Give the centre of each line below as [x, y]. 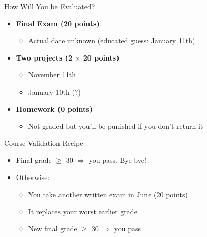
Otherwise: [33, 177]
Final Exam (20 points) [58, 23]
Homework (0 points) [54, 109]
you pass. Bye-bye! [117, 160]
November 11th [52, 75]
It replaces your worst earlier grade [83, 211]
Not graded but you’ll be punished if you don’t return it [116, 126]
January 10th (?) [54, 91]
